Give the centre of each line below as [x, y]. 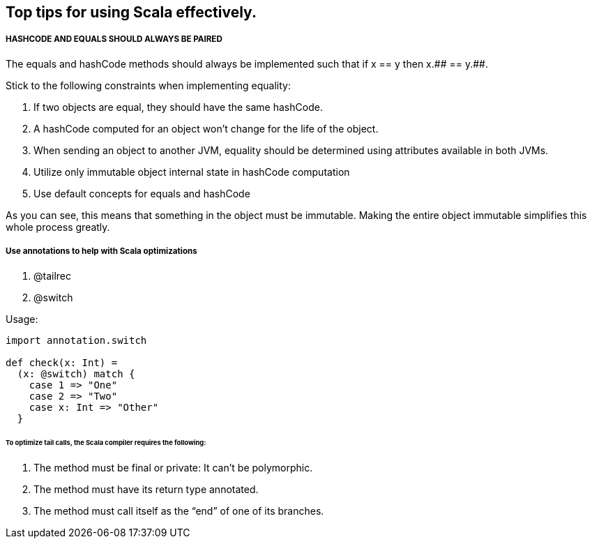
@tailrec [53, 275]
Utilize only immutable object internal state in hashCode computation [192, 172]
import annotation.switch [76, 340]
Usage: [22, 319]
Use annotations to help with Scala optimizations [101, 251]
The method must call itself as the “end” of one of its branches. [179, 511]
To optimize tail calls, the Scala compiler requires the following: [106, 443]
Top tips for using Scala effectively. [131, 12]
